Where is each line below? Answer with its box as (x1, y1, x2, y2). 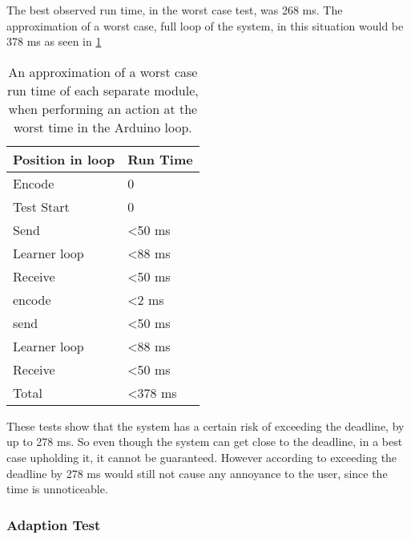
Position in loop (13, 149, 115, 168)
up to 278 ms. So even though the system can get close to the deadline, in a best (6, 433, 403, 450)
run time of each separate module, (6, 80, 199, 99)
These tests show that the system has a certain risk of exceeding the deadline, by (6, 417, 405, 434)
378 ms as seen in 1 (6, 33, 102, 50)
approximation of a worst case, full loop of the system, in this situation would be (6, 17, 404, 34)
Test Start (13, 197, 70, 216)
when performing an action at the (8, 99, 198, 118)
